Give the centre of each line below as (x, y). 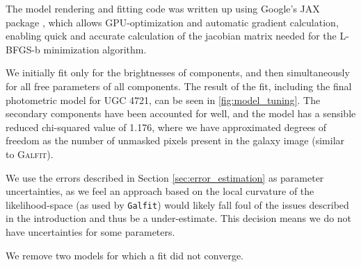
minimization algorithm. (95, 49)
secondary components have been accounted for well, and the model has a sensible (181, 113)
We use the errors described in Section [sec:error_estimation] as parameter (165, 177)
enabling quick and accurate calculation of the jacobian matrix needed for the (171, 36)
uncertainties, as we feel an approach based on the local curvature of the (160, 191)
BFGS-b (23, 49)
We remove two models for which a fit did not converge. (125, 255)
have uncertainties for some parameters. (90, 231)
